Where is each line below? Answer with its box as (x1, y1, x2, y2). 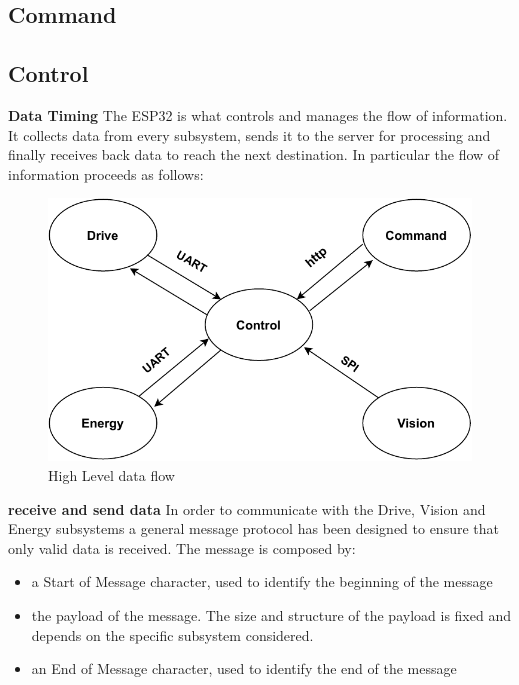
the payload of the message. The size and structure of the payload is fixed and (31, 605, 511, 626)
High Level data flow (48, 465, 175, 486)
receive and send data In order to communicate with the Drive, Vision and (8, 498, 486, 519)
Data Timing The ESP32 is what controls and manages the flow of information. (8, 104, 508, 125)
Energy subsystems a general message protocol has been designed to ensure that (8, 518, 499, 539)
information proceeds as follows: (8, 163, 204, 184)
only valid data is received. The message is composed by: (8, 537, 356, 558)
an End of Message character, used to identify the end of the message (31, 658, 457, 679)
